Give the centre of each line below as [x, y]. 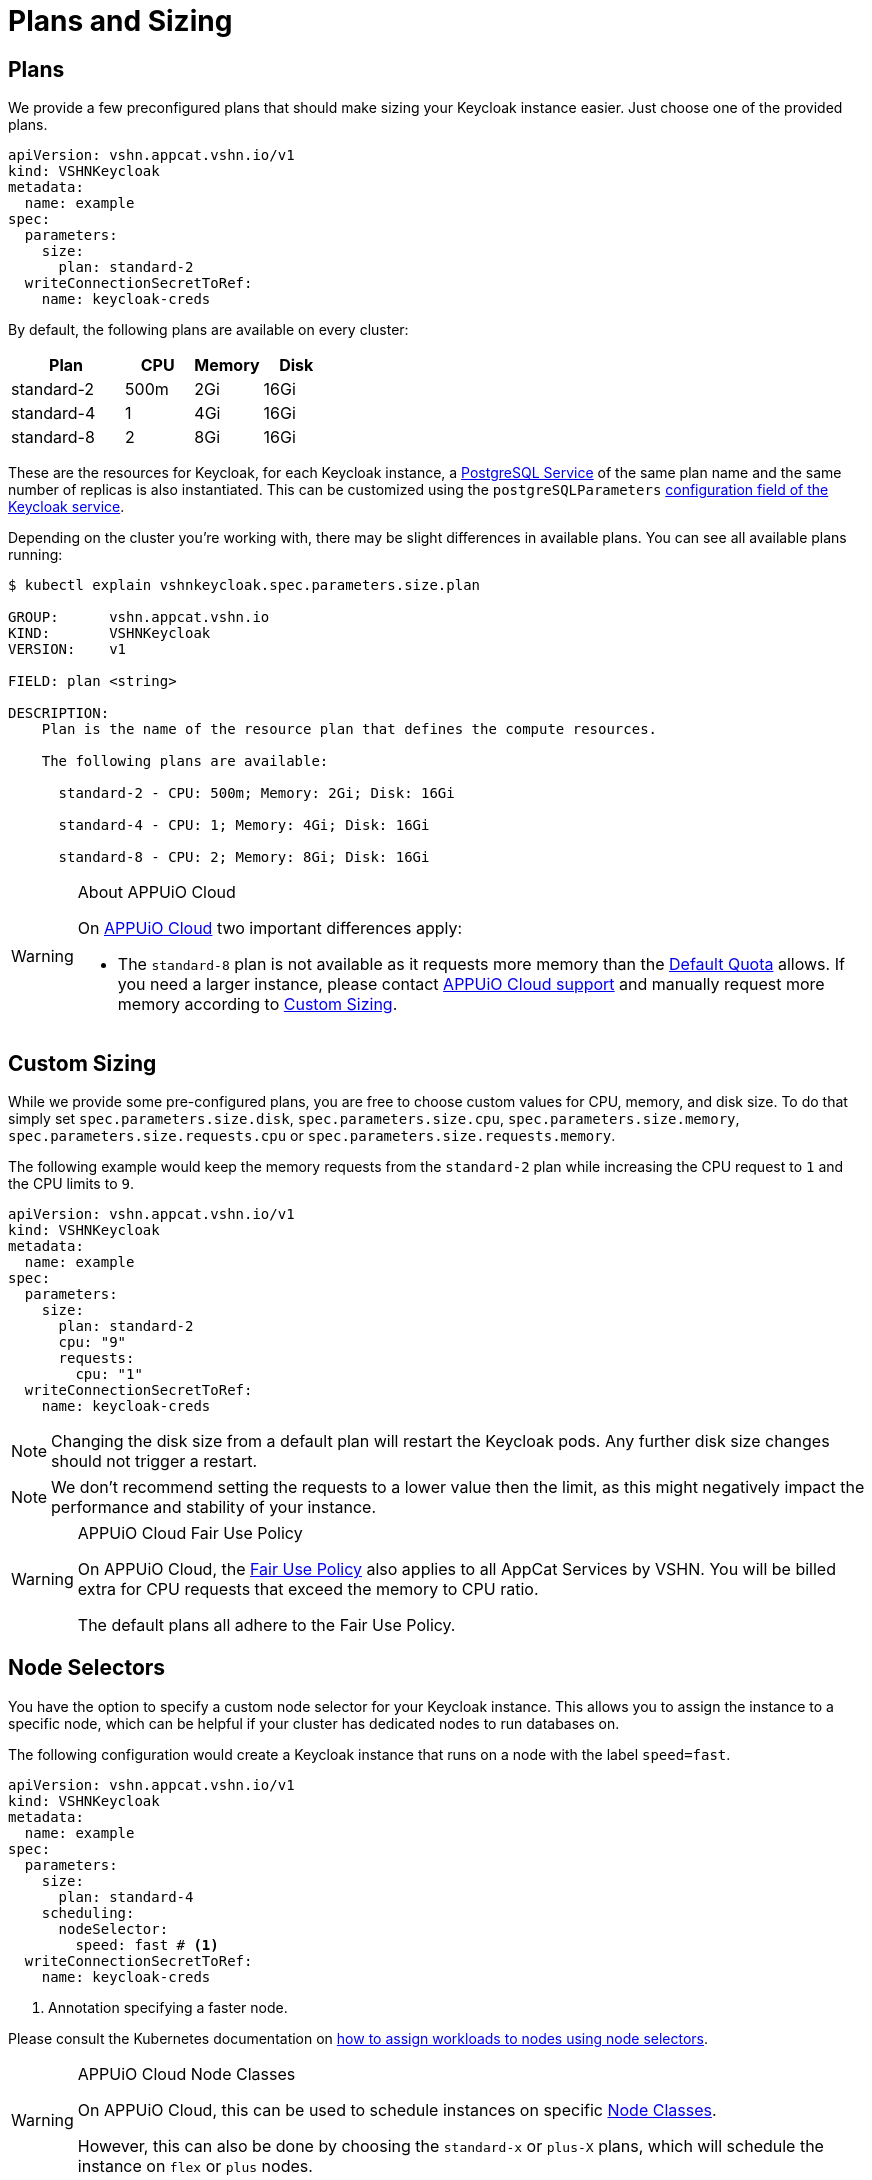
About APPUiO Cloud [156, 892]
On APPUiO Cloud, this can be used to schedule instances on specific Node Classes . [397, 2109]
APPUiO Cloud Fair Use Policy [190, 1533]
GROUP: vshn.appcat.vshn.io [139, 617]
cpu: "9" [92, 1342]
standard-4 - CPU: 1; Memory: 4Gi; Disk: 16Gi [244, 825]
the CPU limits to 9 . [71, 1184]
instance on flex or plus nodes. [195, 2165]
